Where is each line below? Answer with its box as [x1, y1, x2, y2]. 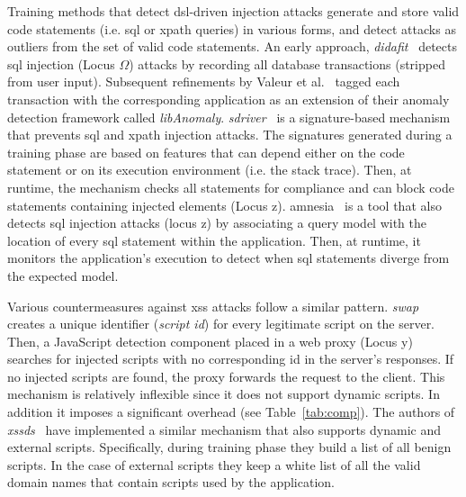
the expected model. [7, 266, 119, 285]
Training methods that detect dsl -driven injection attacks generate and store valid [7, 2, 460, 20]
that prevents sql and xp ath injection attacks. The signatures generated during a [7, 125, 453, 144]
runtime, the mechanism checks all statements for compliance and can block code [7, 177, 454, 196]
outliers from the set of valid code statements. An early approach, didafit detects [7, 37, 458, 56]
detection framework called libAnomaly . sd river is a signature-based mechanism [7, 107, 451, 126]
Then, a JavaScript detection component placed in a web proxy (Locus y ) [7, 331, 413, 350]
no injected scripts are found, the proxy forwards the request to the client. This [7, 366, 445, 385]
